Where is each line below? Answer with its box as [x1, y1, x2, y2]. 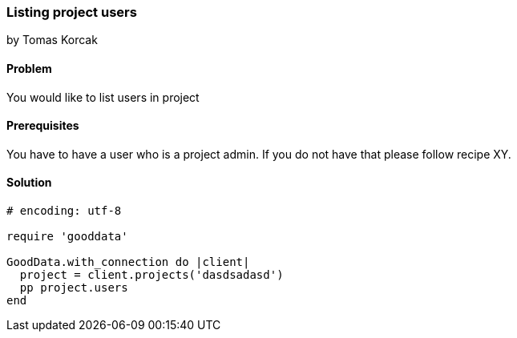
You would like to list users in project [6, 90, 200, 104]
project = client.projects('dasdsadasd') [19, 268, 284, 282]
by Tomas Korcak [6, 33, 98, 47]
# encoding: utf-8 [6, 204, 122, 218]
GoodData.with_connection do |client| [6, 256, 250, 269]
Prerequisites [6, 119, 79, 133]
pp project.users [19, 281, 128, 295]
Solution [6, 175, 52, 190]
